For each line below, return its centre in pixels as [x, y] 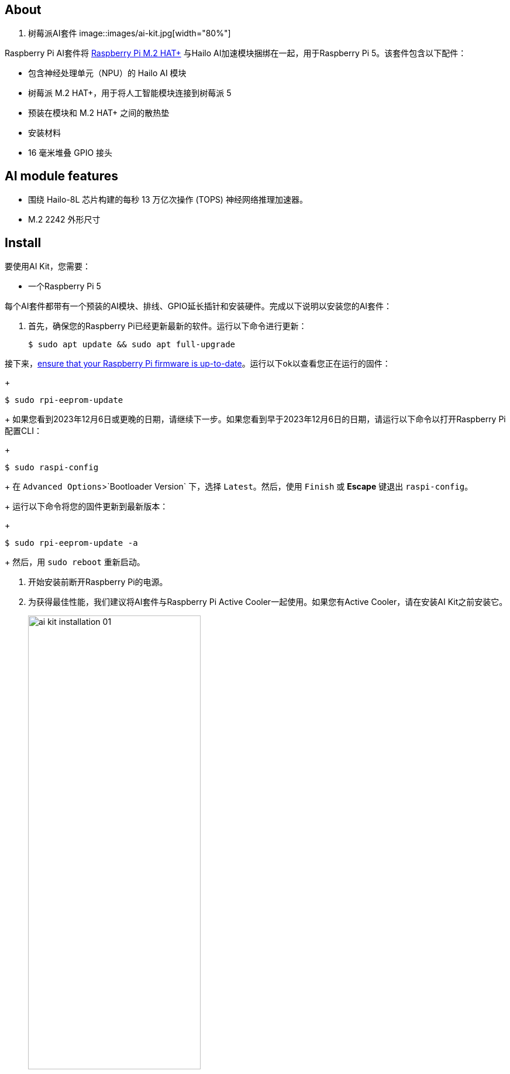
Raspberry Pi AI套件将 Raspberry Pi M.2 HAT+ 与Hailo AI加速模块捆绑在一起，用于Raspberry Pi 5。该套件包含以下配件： [236, 53]
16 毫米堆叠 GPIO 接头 [70, 153]
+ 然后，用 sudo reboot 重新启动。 [75, 562]
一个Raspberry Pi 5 [65, 286]
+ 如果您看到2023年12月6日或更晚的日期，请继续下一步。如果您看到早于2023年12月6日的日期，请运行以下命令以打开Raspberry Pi [255, 419]
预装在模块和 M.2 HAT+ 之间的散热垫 [99, 113]
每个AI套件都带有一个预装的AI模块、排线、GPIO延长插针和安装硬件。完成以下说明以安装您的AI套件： [199, 306]
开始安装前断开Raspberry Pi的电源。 [98, 582]
